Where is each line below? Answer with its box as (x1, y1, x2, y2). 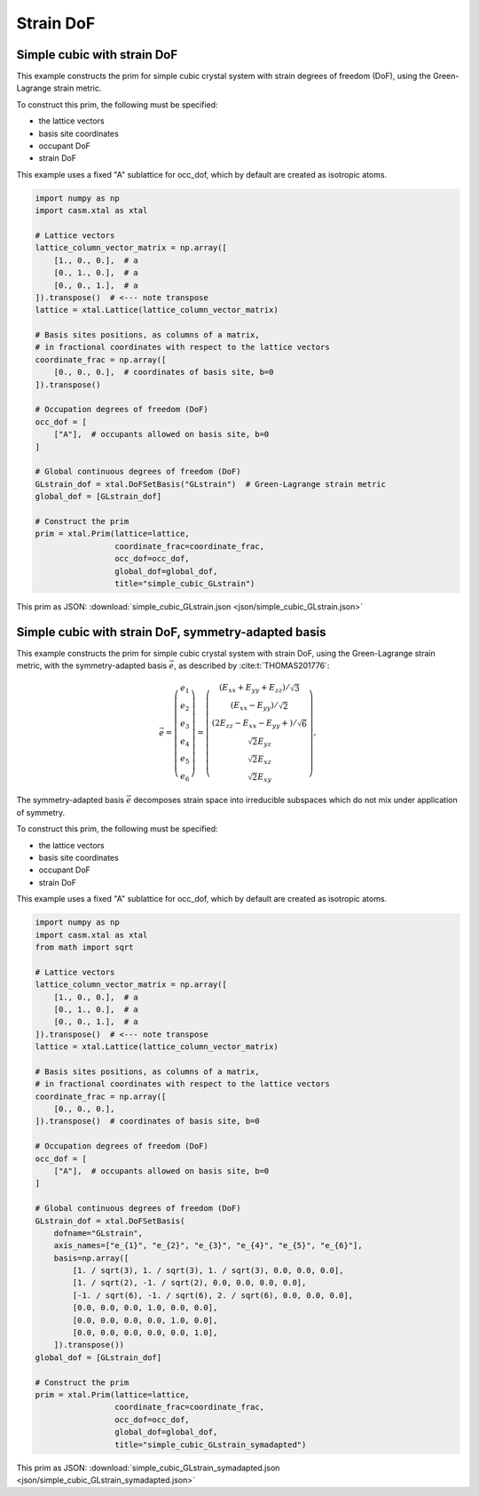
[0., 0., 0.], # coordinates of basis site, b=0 (53, 367, 274, 378)
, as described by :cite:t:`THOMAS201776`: (173, 660, 330, 671)
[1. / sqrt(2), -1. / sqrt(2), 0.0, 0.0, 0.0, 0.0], (72, 1277, 307, 1288)
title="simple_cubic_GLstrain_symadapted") (114, 1439, 307, 1450)
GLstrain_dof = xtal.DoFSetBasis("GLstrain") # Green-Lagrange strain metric (35, 479, 386, 489)
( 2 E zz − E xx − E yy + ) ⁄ (211, 718, 296, 730)
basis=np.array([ (53, 1253, 130, 1263)
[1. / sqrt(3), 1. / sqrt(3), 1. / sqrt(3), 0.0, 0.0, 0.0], (72, 1266, 344, 1276)
